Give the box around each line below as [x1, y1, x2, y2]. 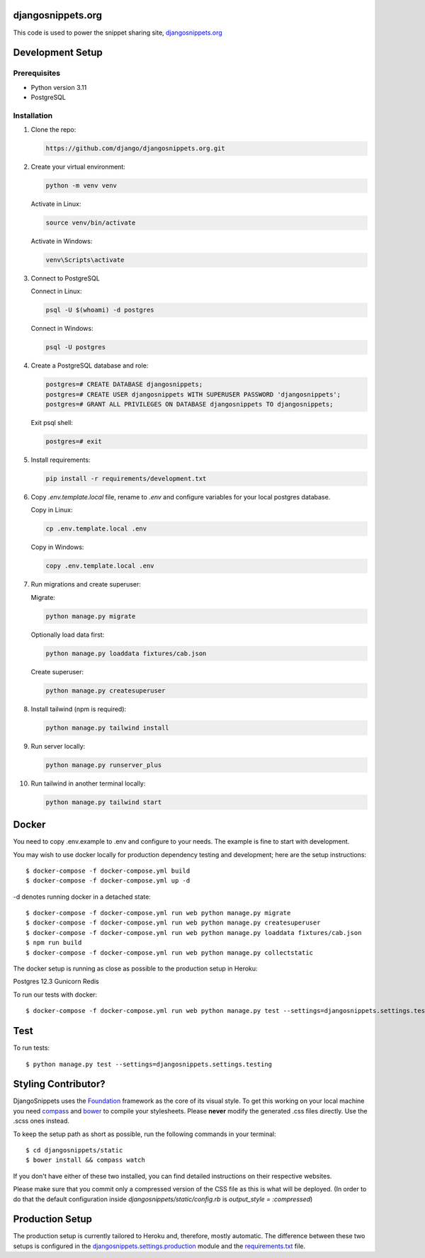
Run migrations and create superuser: [30, 580, 142, 589]
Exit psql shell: [30, 419, 74, 427]
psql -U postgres [45, 344, 106, 351]
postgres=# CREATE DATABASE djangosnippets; [45, 380, 203, 389]
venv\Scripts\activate [45, 256, 125, 264]
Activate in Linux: [30, 200, 81, 208]
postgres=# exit [45, 438, 103, 446]
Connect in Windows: [30, 324, 93, 333]
